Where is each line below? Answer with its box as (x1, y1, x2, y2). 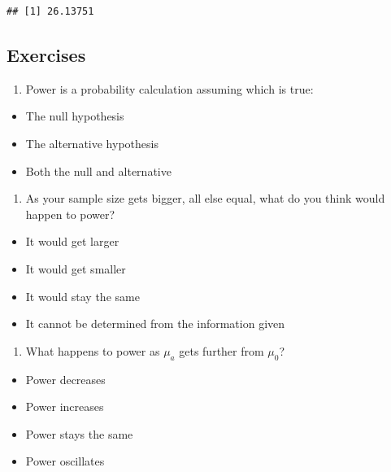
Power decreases (25, 370, 106, 387)
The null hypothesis (25, 107, 124, 125)
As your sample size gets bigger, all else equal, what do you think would (25, 190, 385, 207)
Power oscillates (25, 452, 105, 470)
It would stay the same (25, 287, 140, 304)
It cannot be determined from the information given (25, 315, 285, 332)
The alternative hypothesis (25, 134, 159, 151)
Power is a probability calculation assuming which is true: (25, 80, 314, 97)
